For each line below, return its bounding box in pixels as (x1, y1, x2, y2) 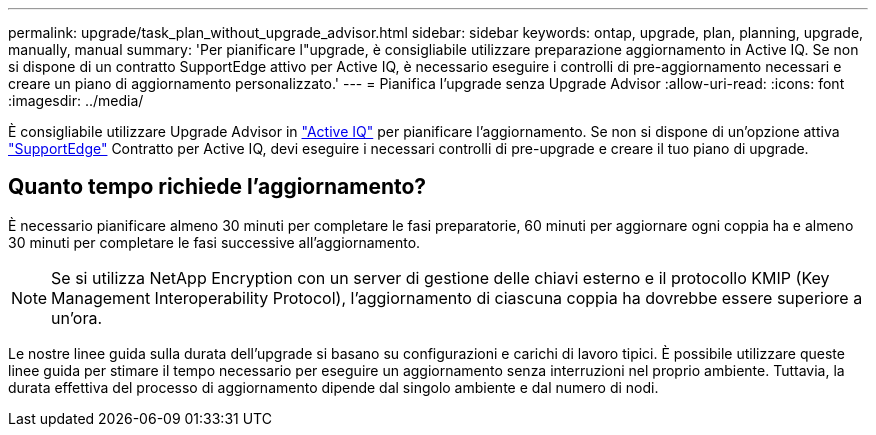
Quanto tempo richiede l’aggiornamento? (8, 174, 427, 200)
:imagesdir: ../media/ (8, 92, 144, 109)
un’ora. (51, 307, 103, 328)
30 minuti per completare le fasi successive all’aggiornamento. (8, 233, 421, 251)
